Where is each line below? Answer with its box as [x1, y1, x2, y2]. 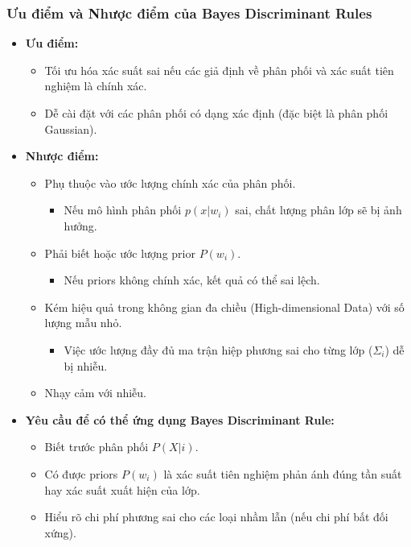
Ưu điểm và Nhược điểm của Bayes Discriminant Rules [6, 2, 372, 23]
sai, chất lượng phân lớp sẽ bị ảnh [235, 201, 402, 218]
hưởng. [64, 217, 97, 234]
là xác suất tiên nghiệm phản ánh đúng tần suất [163, 465, 402, 482]
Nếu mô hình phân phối [64, 201, 182, 218]
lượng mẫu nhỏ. [44, 314, 122, 331]
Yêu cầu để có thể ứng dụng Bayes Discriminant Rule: [25, 411, 335, 428]
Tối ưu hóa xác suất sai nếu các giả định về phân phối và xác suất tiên [44, 61, 394, 78]
